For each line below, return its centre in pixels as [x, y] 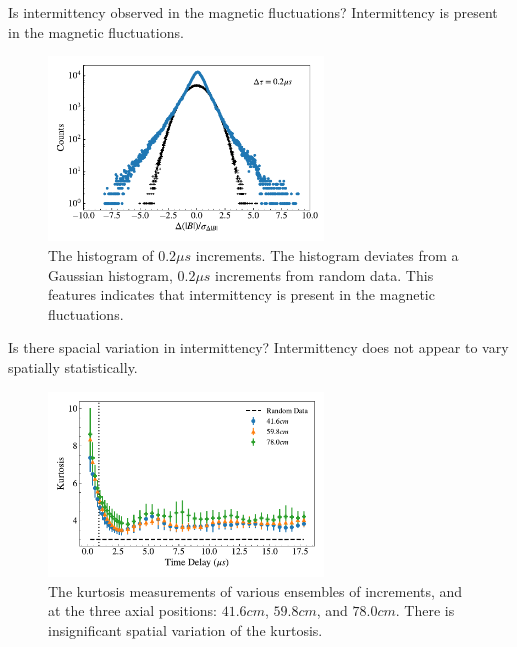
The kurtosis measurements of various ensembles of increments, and [255, 590]
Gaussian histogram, [110, 274]
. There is [425, 610]
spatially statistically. [73, 367]
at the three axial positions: [132, 610]
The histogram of [101, 255]
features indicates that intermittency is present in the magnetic [241, 294]
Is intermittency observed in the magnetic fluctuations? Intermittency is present [253, 12]
